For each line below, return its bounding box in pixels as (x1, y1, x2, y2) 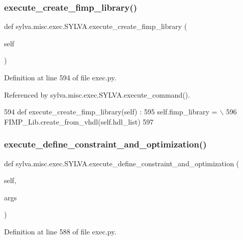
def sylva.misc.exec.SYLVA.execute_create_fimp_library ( (4, 21, 187, 32)
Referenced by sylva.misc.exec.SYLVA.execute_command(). (4, 89, 190, 100)
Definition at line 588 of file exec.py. (4, 226, 117, 236)
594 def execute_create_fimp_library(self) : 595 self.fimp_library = (4, 106, 218, 117)
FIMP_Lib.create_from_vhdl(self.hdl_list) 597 (4, 116, 154, 127)
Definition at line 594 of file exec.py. (4, 72, 117, 82)
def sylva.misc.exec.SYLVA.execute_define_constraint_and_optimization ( (4, 158, 239, 168)
